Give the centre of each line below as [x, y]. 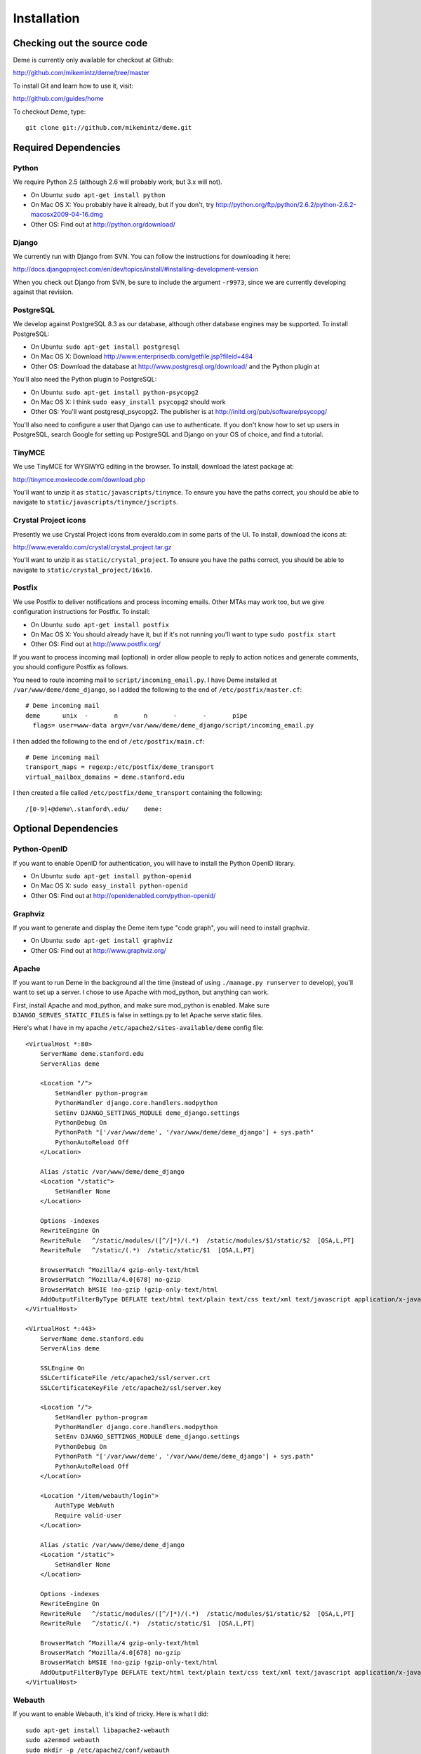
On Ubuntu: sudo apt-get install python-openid [111, 876]
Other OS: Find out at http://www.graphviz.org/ [98, 950]
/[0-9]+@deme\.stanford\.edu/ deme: [94, 809]
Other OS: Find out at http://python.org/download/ [103, 224]
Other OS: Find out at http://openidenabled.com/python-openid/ [123, 895]
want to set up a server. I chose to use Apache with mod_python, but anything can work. [141, 992]
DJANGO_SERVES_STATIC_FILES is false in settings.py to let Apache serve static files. [138, 1015]
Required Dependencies [67, 147]
